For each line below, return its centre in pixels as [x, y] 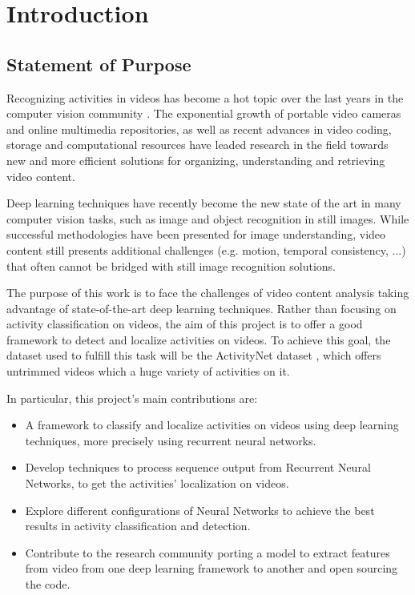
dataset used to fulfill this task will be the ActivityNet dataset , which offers [194, 355]
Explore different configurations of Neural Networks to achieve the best [200, 510]
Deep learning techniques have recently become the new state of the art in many [204, 203]
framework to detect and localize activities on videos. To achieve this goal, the [199, 339]
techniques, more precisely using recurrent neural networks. [171, 440]
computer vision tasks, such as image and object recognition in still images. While [208, 218]
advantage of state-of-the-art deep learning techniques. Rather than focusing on [201, 308]
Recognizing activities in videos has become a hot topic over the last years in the [205, 97]
